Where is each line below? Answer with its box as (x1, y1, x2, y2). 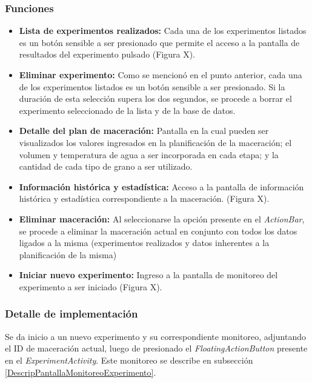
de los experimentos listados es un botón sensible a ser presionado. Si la (19, 80, 285, 93)
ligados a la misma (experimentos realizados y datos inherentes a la (19, 236, 270, 249)
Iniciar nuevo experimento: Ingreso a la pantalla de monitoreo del (19, 268, 278, 281)
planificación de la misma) (19, 248, 117, 261)
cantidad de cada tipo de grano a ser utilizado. (19, 160, 193, 173)
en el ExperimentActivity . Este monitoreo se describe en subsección (5, 353, 253, 366)
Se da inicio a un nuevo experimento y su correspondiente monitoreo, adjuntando (5, 330, 306, 342)
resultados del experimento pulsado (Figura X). (19, 48, 196, 61)
